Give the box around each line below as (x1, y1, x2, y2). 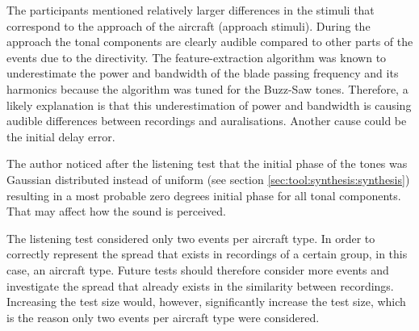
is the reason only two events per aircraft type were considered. (6, 308, 320, 325)
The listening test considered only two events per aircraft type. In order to (6, 229, 375, 246)
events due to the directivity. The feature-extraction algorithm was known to (6, 48, 387, 65)
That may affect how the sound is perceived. (6, 203, 226, 220)
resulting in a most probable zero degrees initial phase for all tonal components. (6, 186, 401, 203)
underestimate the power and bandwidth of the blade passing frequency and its (6, 65, 399, 82)
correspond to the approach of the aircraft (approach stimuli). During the (6, 17, 371, 34)
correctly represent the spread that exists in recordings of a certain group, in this (6, 245, 408, 262)
